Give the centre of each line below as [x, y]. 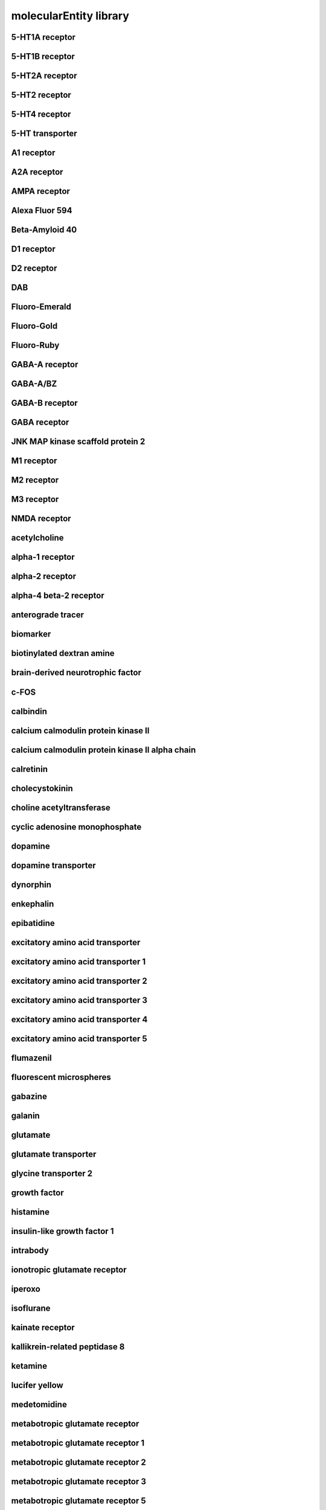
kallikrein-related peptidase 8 [68, 1347]
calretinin [30, 769]
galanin [26, 1115]
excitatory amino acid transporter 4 [79, 1019]
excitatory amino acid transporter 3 [79, 1000]
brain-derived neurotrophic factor [76, 673]
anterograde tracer [48, 615]
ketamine [29, 1366]
